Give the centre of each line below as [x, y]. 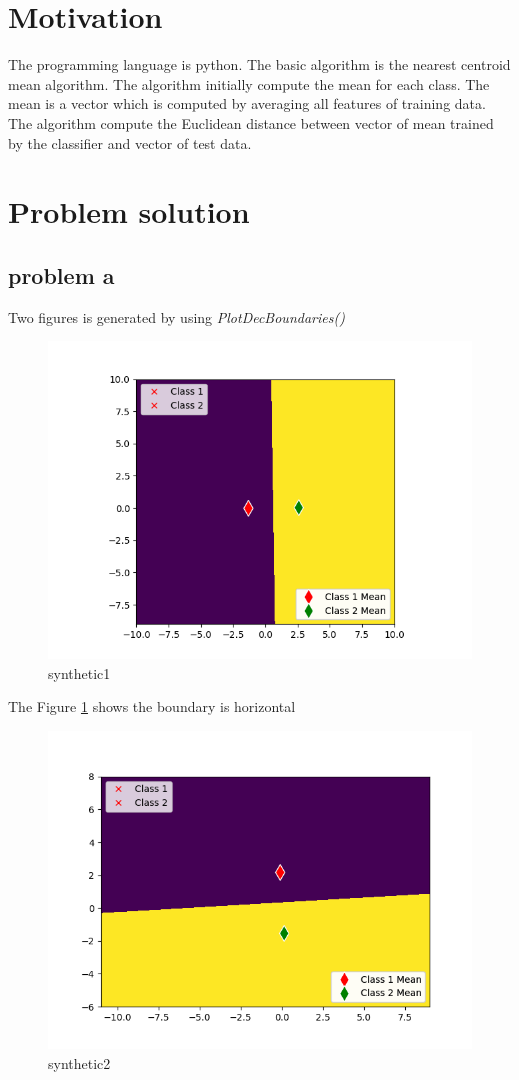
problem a [61, 274]
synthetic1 [79, 672]
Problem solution [129, 211]
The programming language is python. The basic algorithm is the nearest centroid [259, 64]
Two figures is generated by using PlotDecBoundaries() [176, 316]
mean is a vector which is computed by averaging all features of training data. [247, 103]
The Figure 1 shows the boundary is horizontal [152, 706]
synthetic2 [79, 1062]
